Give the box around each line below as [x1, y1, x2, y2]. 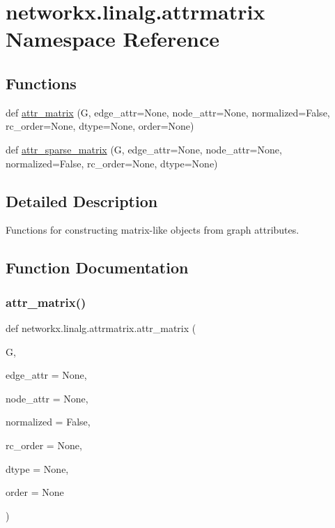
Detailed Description [6, 190, 158, 211]
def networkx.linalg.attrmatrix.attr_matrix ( [6, 320, 196, 335]
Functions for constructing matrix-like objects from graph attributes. [6, 222, 299, 237]
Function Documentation [6, 257, 189, 278]
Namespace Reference [6, 24, 219, 53]
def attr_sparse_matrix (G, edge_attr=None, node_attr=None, [6, 142, 282, 156]
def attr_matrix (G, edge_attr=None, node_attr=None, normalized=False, [6, 105, 330, 119]
